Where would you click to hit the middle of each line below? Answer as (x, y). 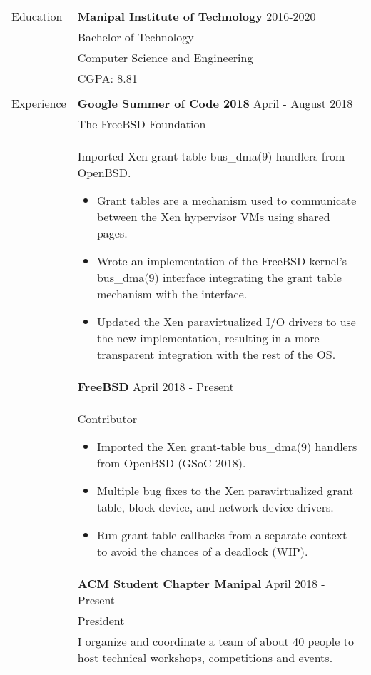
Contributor (107, 418)
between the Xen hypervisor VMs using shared (213, 217)
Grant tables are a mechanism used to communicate (227, 200)
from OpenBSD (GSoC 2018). (171, 463)
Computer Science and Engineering (165, 57)
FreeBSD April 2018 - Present (156, 386)
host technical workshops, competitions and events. (205, 658)
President (101, 620)
